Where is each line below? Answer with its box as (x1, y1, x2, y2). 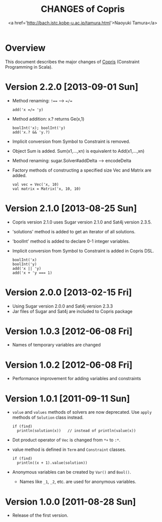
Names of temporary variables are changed (12, 342, 101, 348)
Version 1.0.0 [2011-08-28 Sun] (5, 496, 136, 507)
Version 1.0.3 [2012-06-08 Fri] (5, 325, 133, 337)
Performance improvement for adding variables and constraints (12, 376, 141, 382)
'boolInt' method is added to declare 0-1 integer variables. (12, 238, 130, 244)
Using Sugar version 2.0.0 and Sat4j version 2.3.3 (12, 303, 113, 309)
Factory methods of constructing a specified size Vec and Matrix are (12, 167, 152, 173)
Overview (5, 42, 46, 53)
